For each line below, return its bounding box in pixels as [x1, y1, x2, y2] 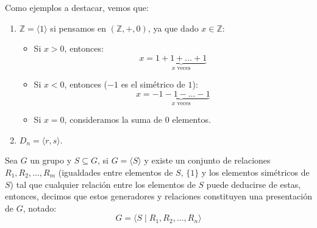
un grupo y [30, 154, 72, 167]
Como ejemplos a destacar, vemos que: [5, 1, 149, 13]
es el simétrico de [121, 78, 185, 91]
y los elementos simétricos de [201, 166, 310, 179]
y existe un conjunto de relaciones [144, 154, 271, 167]
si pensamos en [50, 21, 106, 34]
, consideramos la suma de [64, 113, 163, 126]
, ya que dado [148, 21, 199, 34]
